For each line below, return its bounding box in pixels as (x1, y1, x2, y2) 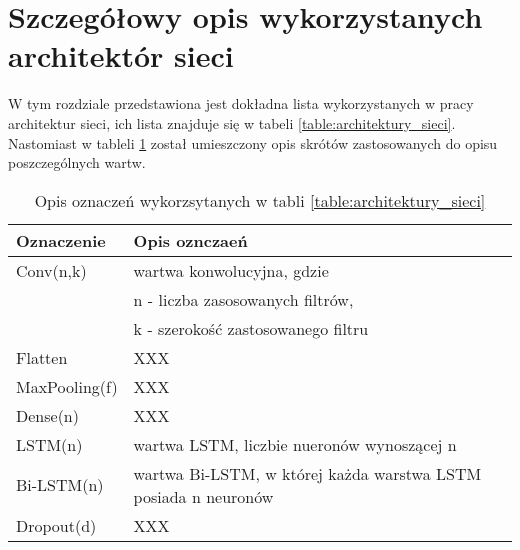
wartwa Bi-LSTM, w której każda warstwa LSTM (133, 461, 482, 485)
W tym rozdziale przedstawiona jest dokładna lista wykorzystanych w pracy (8, 93, 474, 114)
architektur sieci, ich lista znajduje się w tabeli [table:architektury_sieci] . (8, 112, 456, 133)
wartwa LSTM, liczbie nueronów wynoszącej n (133, 432, 457, 456)
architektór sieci (8, 35, 234, 76)
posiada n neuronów (133, 484, 274, 508)
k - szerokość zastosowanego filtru (133, 316, 369, 340)
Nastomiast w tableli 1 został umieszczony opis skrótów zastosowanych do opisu (8, 132, 498, 153)
